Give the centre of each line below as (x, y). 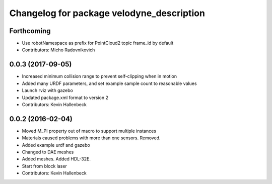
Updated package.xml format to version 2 (65, 98)
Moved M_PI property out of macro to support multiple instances (89, 131)
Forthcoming (30, 31)
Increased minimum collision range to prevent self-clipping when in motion (99, 76)
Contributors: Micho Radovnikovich (58, 50)
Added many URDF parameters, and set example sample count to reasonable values (109, 83)
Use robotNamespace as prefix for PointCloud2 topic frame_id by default (98, 43)
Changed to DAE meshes (48, 152)
